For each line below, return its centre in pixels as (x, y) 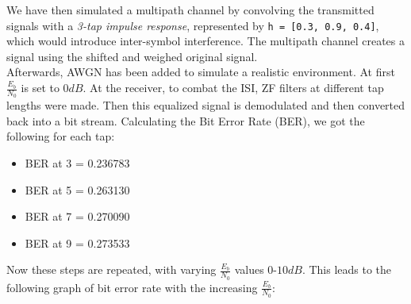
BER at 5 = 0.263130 (77, 189)
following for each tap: (61, 136)
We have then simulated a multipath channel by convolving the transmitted (190, 10)
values (249, 269)
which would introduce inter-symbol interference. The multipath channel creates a (206, 41)
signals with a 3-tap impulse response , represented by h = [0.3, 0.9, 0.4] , (193, 25)
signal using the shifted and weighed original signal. (132, 56)
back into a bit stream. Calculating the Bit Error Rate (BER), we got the (186, 120)
